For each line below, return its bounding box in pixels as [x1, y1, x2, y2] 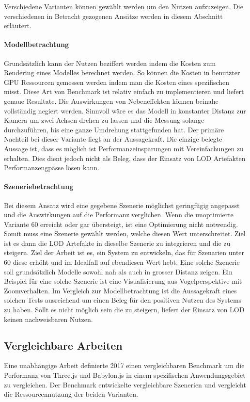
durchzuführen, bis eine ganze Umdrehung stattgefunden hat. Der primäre [4, 124, 224, 134]
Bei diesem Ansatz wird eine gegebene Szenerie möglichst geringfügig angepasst [4, 200, 240, 210]
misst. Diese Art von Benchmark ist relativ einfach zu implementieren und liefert [4, 86, 244, 96]
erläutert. [4, 20, 31, 31]
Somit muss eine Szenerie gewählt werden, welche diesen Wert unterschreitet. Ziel [4, 228, 246, 239]
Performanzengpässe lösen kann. [4, 162, 99, 173]
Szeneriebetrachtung [4, 181, 74, 192]
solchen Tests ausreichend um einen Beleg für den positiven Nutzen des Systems [4, 295, 242, 305]
